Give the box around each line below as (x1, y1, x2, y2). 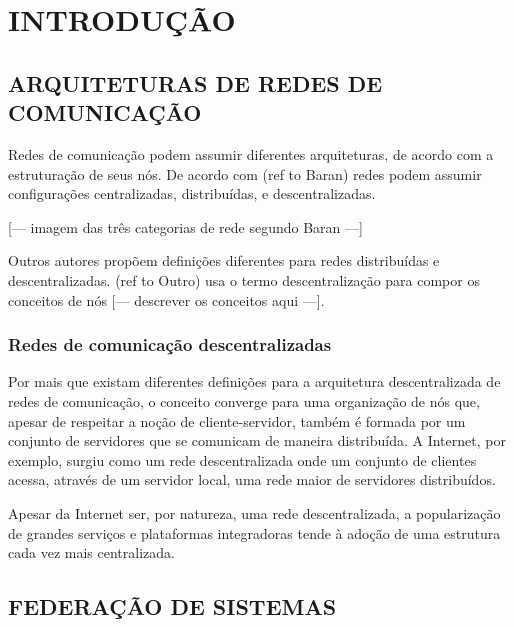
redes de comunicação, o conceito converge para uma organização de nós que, (8, 390, 480, 411)
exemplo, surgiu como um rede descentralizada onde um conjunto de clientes (8, 449, 477, 470)
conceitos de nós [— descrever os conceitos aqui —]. (8, 289, 325, 310)
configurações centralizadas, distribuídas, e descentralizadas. (8, 183, 376, 204)
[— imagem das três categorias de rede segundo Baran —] (8, 216, 363, 237)
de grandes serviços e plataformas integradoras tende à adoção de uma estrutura (8, 522, 501, 543)
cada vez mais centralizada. (8, 542, 175, 563)
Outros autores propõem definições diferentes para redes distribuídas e (8, 250, 440, 271)
